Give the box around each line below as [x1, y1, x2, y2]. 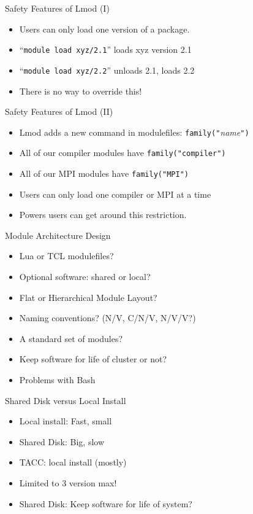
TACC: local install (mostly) [19, 456, 127, 469]
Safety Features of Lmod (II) [5, 105, 113, 118]
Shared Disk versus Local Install [5, 394, 126, 407]
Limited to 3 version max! [19, 476, 117, 489]
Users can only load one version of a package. [19, 22, 190, 35]
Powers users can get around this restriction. [19, 208, 187, 221]
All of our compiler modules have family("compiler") [19, 146, 226, 159]
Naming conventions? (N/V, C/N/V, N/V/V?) [19, 311, 196, 324]
